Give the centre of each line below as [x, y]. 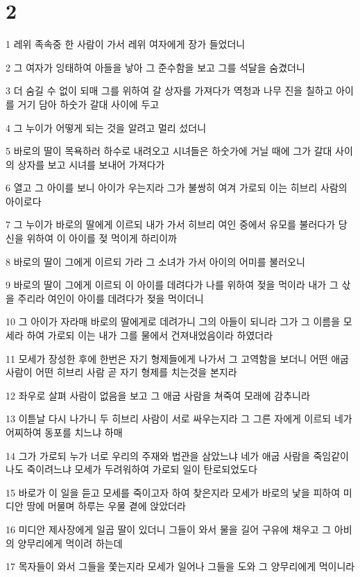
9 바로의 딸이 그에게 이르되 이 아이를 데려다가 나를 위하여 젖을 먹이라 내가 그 [172, 285]
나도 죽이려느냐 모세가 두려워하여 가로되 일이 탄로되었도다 [131, 469]
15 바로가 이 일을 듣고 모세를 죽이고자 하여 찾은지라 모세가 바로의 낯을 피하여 [173, 492]
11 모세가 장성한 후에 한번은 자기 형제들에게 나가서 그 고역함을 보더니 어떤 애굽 [177, 358]
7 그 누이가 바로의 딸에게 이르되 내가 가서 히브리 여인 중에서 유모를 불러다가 [171, 224]
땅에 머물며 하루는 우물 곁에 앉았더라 [106, 506]
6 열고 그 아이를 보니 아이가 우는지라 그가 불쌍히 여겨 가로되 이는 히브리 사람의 [177, 188]
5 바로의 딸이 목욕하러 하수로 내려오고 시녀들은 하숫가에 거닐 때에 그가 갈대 [169, 151]
